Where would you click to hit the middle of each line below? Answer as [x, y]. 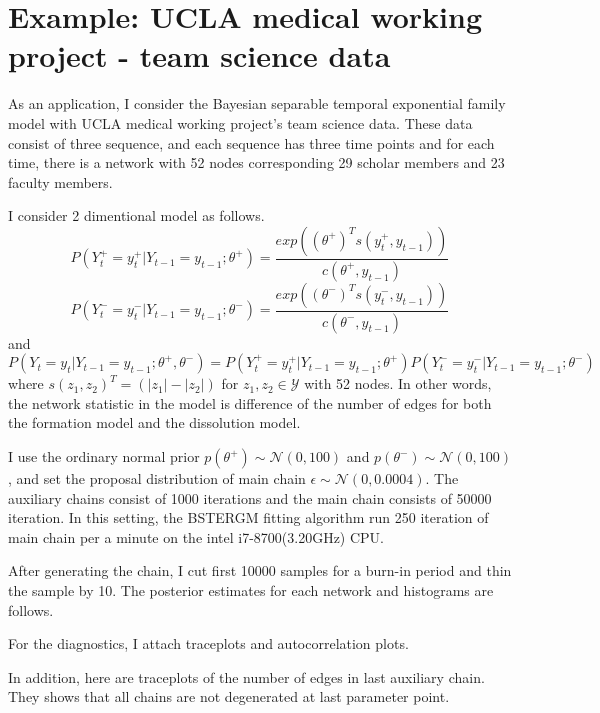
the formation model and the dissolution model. [154, 422]
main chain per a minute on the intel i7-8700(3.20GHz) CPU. [196, 536]
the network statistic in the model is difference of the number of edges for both [250, 402]
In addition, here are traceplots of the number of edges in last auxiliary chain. [246, 676]
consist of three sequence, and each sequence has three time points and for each [251, 142]
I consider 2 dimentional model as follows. [136, 215]
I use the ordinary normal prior [104, 456]
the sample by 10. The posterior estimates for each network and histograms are [251, 589]
